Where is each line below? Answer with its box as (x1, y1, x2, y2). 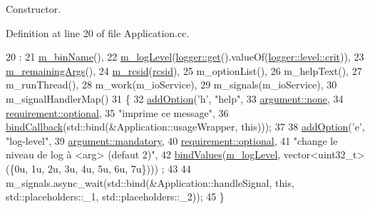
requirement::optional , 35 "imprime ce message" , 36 (6, 105, 229, 120)
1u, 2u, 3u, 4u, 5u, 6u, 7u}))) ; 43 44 (31, 160, 191, 175)
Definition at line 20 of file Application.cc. (6, 25, 190, 40)
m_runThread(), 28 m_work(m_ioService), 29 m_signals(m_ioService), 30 (6, 77, 337, 92)
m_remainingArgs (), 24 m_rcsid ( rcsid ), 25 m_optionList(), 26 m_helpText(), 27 (6, 63, 362, 78)
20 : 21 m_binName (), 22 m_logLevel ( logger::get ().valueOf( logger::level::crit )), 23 (6, 49, 364, 64)
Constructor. (6, 1, 61, 16)
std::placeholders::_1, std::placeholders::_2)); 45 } (6, 189, 225, 204)
